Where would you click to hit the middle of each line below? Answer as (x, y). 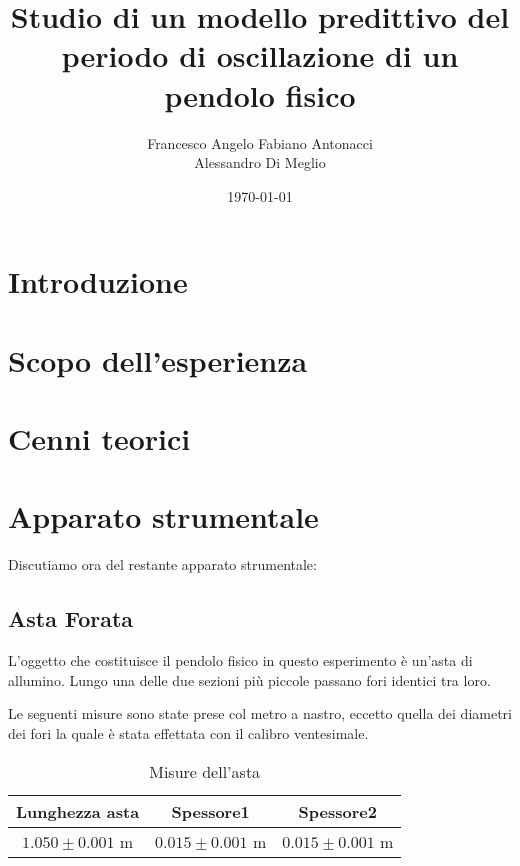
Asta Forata (71, 618)
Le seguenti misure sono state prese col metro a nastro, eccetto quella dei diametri (260, 713)
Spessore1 (210, 811)
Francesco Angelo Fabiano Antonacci (260, 142)
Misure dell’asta (205, 771)
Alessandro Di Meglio (260, 162)
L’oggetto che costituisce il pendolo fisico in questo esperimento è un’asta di (240, 660)
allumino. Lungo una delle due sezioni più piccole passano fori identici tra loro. (249, 679)
